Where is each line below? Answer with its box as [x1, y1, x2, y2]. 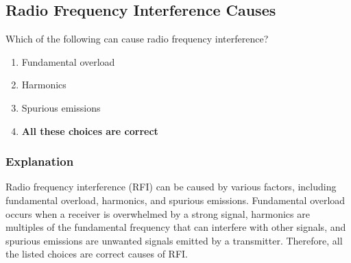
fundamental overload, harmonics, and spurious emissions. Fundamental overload [5, 192, 346, 207]
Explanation [5, 153, 74, 170]
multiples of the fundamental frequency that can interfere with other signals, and [5, 220, 346, 234]
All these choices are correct [21, 123, 158, 138]
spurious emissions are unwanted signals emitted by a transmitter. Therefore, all [5, 233, 343, 247]
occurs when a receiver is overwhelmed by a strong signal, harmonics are [5, 206, 310, 221]
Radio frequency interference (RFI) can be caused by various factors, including [5, 179, 337, 194]
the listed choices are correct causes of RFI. [5, 247, 188, 261]
